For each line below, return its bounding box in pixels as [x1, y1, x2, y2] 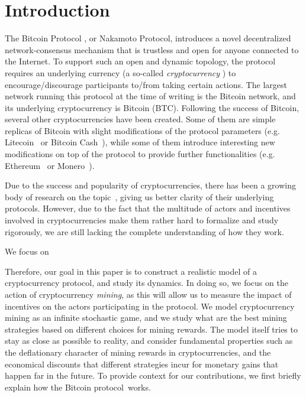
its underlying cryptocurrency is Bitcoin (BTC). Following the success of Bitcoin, [5, 101, 299, 113]
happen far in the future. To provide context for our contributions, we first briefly [5, 369, 301, 382]
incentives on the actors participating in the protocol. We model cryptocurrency [5, 300, 295, 312]
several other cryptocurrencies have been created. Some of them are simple [5, 113, 276, 125]
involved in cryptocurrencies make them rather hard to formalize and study [5, 214, 279, 226]
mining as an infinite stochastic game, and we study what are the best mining [5, 311, 287, 324]
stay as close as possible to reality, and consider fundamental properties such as [5, 334, 293, 347]
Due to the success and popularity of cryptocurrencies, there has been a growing [5, 179, 296, 191]
